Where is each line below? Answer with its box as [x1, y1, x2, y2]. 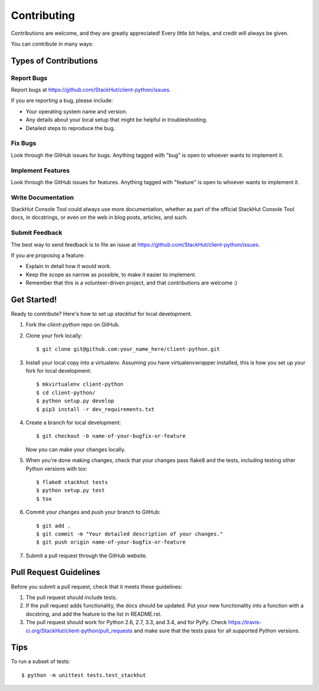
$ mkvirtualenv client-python [36, 381, 124, 388]
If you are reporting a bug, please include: [11, 97, 113, 104]
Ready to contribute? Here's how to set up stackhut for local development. [11, 311, 192, 318]
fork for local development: [25, 367, 92, 374]
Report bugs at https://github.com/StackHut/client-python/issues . [11, 86, 171, 93]
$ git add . [36, 522, 71, 529]
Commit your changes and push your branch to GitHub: [25, 509, 161, 516]
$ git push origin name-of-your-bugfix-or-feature [36, 539, 186, 545]
